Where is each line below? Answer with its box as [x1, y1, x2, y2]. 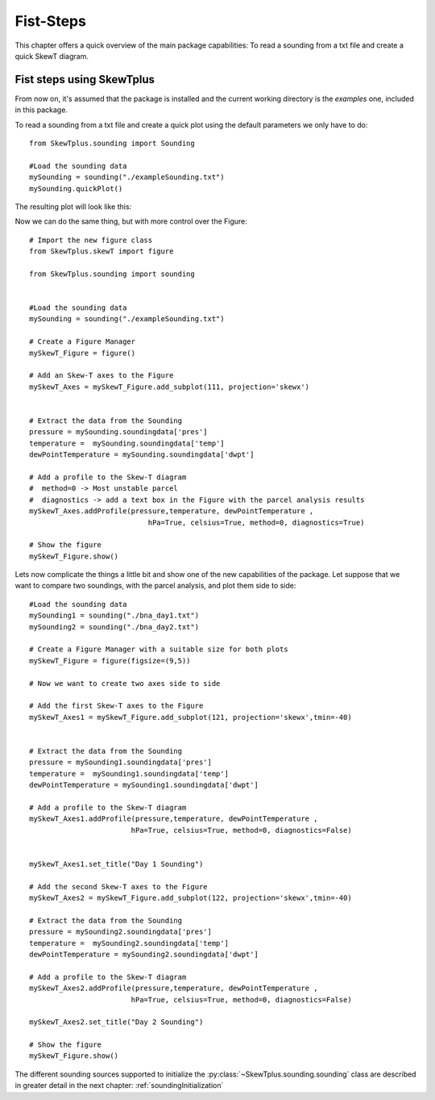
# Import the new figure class [29, 235, 153, 245]
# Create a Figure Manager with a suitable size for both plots [29, 645, 289, 654]
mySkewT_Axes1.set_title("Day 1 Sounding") [29, 860, 204, 868]
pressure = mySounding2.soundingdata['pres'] [29, 927, 213, 936]
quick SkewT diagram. [14, 51, 89, 61]
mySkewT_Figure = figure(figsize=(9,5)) [29, 656, 191, 665]
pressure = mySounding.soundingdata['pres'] [29, 428, 209, 437]
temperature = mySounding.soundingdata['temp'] [29, 438, 225, 448]
